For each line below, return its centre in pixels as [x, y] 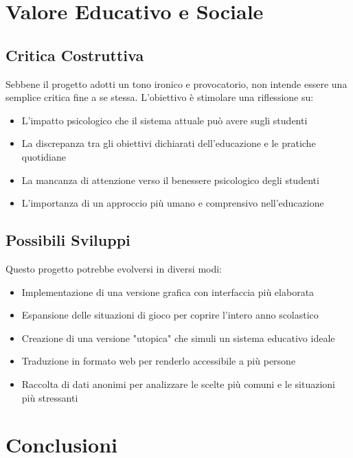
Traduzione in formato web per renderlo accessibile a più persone [159, 361]
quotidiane [44, 156]
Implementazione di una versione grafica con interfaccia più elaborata [168, 291]
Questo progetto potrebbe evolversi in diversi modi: [114, 268]
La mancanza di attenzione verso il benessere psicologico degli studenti [170, 180]
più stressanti [50, 397]
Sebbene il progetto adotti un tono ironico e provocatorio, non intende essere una [176, 83]
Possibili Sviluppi [68, 240]
